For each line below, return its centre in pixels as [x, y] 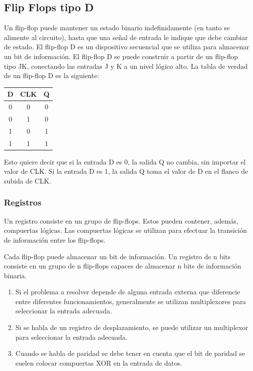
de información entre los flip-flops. [55, 239]
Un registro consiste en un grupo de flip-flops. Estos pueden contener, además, [121, 220]
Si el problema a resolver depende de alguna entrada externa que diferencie [128, 292]
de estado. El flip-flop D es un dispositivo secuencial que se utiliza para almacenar [127, 47]
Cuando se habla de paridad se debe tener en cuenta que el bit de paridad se [130, 353]
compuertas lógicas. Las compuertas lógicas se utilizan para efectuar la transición [126, 230]
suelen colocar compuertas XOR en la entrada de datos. [99, 362]
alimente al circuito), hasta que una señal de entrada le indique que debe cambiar [126, 37]
